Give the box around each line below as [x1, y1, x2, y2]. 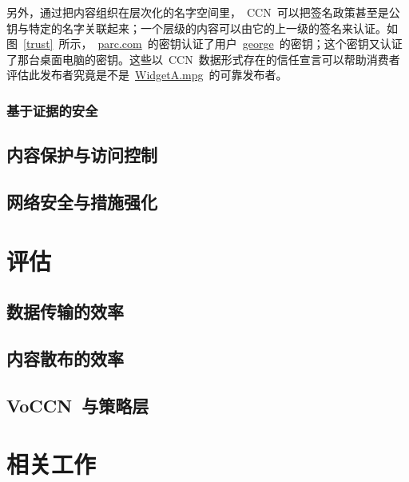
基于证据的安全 [6, 100, 98, 120]
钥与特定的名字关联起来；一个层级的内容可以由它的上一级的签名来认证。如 [6, 19, 398, 36]
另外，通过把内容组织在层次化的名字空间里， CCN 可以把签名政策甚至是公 [6, 4, 400, 20]
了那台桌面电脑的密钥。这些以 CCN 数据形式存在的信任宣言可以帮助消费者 [6, 50, 400, 67]
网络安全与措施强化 [6, 189, 157, 213]
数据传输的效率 [6, 299, 124, 324]
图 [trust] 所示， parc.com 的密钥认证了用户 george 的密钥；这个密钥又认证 [6, 35, 403, 52]
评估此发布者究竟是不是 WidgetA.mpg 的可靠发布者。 [6, 66, 288, 83]
